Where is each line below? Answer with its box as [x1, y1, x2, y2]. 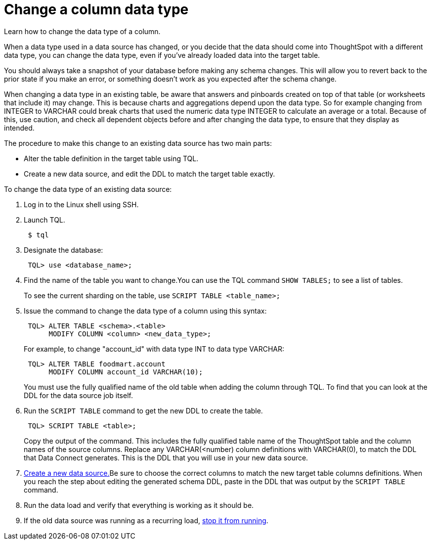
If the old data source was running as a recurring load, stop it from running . [24, 516, 268, 525]
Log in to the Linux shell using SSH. [24, 200, 139, 209]
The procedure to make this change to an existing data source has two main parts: [4, 138, 272, 147]
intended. [4, 123, 35, 132]
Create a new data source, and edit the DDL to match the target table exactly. [24, 169, 275, 178]
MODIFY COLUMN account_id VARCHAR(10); [48, 367, 203, 376]
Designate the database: [24, 245, 103, 254]
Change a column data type [4, 1, 189, 18]
